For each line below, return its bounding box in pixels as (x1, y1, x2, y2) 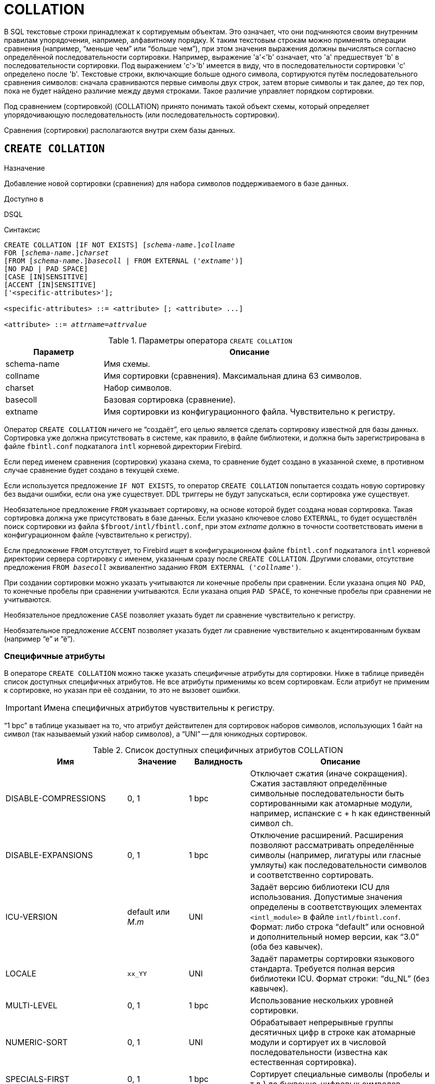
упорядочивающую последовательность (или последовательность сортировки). (4, 110, 280, 119)
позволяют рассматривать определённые (250, 840, 414, 851)
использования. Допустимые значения (250, 892, 403, 902)
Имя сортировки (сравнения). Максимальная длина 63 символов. (104, 370, 362, 381)
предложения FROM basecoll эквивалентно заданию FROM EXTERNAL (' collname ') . (4, 562, 301, 571)
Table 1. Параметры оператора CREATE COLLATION (108, 335, 292, 345)
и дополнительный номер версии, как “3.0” (250, 932, 419, 942)
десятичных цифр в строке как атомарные (250, 1027, 416, 1038)
